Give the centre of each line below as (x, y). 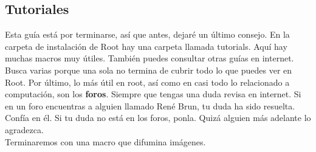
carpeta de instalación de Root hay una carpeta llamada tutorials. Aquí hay (146, 46)
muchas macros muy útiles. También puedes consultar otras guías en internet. (149, 58)
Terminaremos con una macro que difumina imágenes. (105, 141)
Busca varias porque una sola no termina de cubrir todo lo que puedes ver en (149, 70)
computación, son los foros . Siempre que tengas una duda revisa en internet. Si (153, 94)
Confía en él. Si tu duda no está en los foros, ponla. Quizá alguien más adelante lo (158, 118)
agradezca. (24, 129)
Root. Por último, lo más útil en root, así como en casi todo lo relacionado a (147, 82)
